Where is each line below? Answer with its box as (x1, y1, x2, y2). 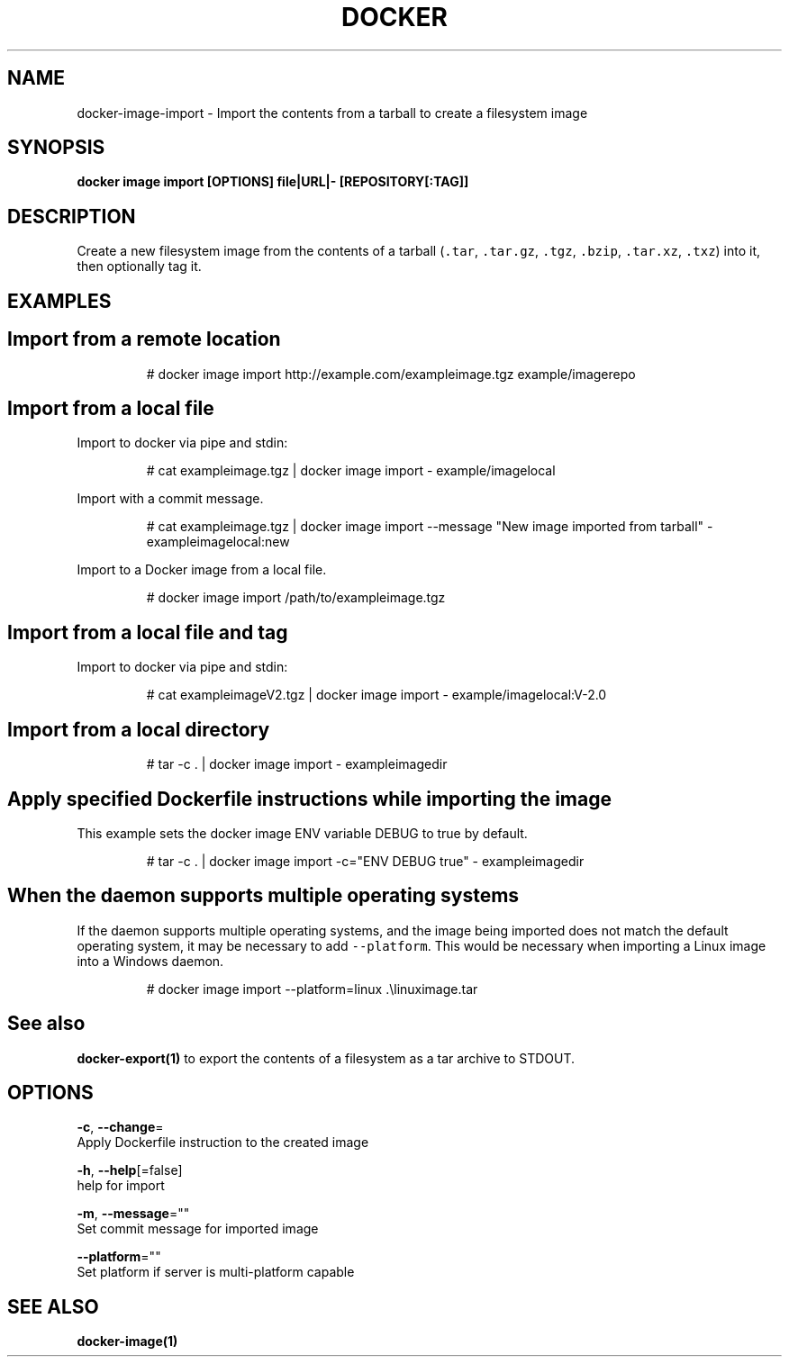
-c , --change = (77, 1119, 164, 1135)
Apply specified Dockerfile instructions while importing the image (7, 787, 612, 810)
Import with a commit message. (77, 491, 264, 507)
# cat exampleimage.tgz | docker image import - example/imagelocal (146, 463, 556, 479)
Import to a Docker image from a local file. (77, 562, 327, 578)
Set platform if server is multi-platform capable (77, 1264, 355, 1280)
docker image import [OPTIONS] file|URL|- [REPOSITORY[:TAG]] (77, 174, 469, 190)
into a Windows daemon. (77, 953, 224, 969)
